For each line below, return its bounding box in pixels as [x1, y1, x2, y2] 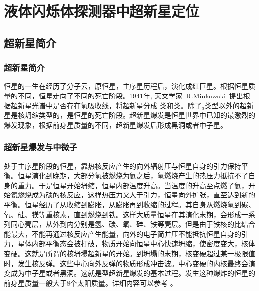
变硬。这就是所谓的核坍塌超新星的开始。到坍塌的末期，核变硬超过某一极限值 [4, 248, 255, 258]
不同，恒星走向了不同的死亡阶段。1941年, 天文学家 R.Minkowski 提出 [17, 90, 243, 100]
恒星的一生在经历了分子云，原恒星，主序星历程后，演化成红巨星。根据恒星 [4, 81, 248, 91]
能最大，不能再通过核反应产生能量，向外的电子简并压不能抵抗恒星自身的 [4, 228, 241, 239]
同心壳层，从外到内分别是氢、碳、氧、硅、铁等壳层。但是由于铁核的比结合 [10, 219, 255, 229]
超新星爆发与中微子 [4, 141, 78, 153]
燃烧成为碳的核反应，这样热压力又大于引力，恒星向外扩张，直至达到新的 [17, 190, 255, 200]
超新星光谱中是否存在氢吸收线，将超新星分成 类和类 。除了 [10, 100, 202, 110]
